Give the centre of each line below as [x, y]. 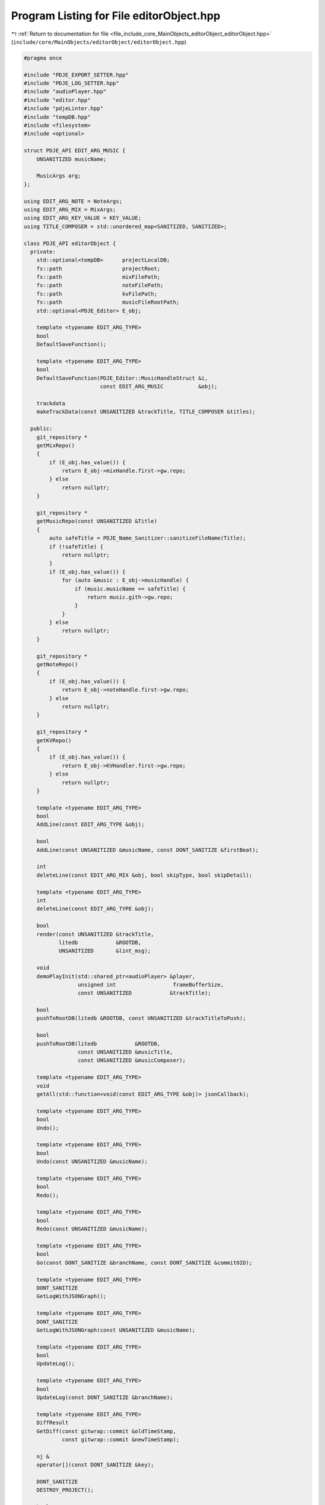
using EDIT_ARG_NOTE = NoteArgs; [73, 201]
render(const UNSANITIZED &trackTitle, [95, 934]
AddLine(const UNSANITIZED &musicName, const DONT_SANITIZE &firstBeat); [147, 850]
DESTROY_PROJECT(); [65, 1490]
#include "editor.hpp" [57, 100]
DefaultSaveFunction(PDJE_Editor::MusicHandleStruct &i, [122, 378]
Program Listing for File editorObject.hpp [116, 16]
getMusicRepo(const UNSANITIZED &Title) [97, 521]
